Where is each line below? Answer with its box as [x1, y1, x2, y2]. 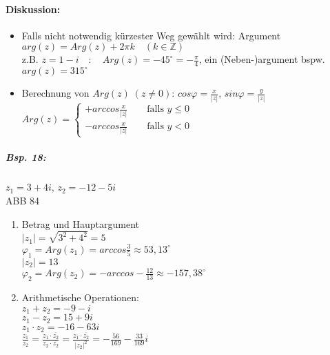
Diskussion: [6, 1, 61, 16]
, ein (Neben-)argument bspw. [198, 52, 325, 66]
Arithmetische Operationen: [21, 290, 139, 304]
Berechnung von [21, 86, 90, 100]
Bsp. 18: [6, 150, 46, 164]
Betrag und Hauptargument [21, 216, 140, 231]
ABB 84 [6, 193, 39, 207]
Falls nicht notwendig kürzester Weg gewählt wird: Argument [21, 28, 281, 42]
